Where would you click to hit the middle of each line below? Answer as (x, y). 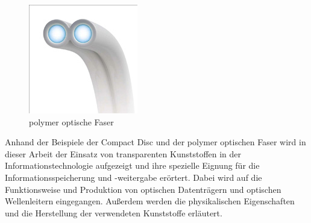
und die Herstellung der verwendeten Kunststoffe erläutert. (114, 212)
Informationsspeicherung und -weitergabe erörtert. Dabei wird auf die (134, 177)
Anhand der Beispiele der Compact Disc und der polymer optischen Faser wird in (155, 142)
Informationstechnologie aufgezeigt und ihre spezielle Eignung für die (132, 165)
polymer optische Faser (71, 121)
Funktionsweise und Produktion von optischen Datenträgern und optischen (143, 189)
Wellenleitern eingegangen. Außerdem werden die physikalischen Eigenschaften (150, 201)
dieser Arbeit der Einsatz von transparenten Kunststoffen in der (123, 153)
